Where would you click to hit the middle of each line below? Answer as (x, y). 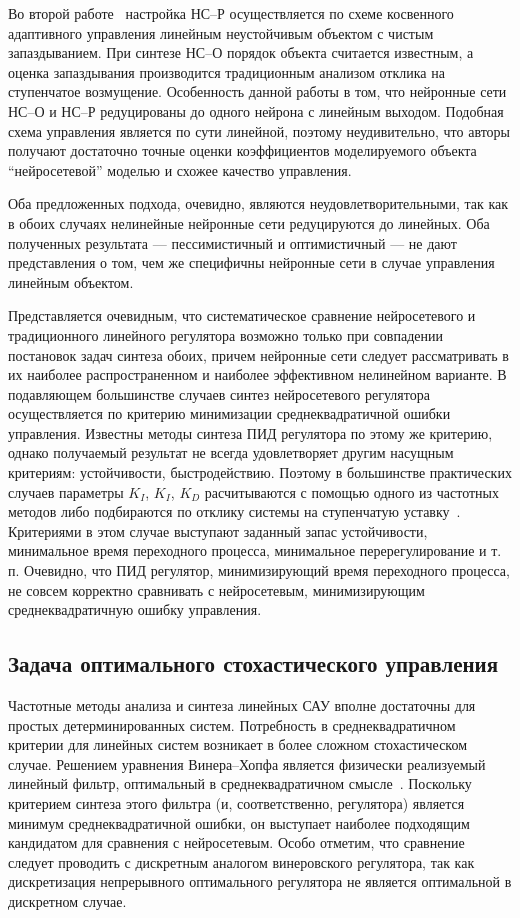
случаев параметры (66, 491)
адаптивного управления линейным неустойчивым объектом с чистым (221, 32)
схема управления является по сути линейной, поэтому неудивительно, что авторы (259, 130)
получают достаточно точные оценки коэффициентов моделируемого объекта (242, 150)
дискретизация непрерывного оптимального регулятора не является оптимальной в (260, 881)
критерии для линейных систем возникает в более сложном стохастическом (238, 744)
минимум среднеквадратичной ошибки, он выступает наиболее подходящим (239, 822)
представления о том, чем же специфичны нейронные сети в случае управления (251, 262)
